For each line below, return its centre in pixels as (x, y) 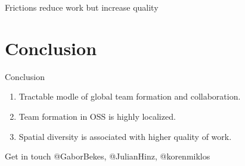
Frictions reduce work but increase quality (82, 7)
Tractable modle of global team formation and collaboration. (130, 96)
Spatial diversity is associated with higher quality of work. (125, 136)
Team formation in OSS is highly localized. (97, 116)
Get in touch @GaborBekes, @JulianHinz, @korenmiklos (108, 156)
